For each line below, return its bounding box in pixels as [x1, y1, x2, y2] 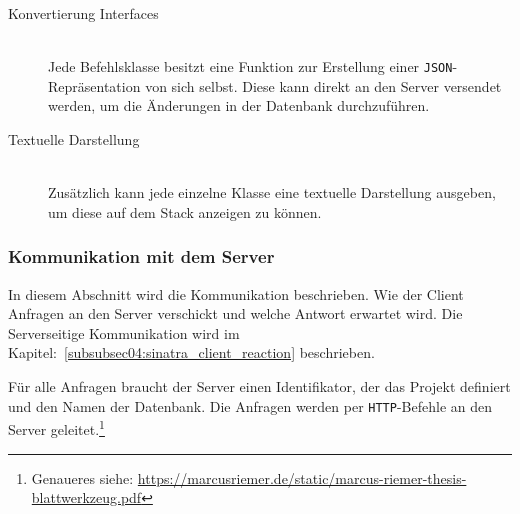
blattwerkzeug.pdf [31, 487, 142, 508]
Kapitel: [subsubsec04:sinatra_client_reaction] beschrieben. [8, 342, 375, 363]
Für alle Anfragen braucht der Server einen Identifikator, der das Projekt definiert [8, 376, 511, 396]
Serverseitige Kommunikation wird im [8, 322, 240, 343]
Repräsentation [48, 75, 141, 96]
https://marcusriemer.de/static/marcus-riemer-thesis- [137, 467, 467, 488]
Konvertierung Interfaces [8, 3, 159, 23]
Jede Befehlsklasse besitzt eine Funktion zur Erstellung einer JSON [48, 56, 453, 77]
